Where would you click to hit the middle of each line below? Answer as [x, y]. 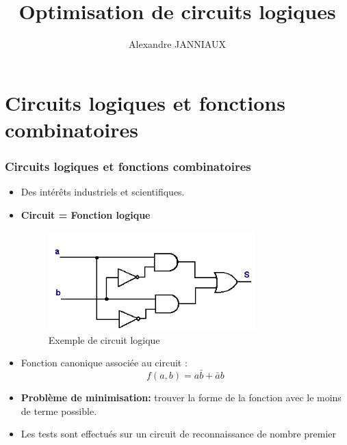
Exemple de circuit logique [104, 339]
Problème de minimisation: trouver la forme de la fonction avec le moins [181, 397]
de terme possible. [59, 410]
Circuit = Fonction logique [86, 214]
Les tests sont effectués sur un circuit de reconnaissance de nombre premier [179, 434]
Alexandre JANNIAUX [177, 44]
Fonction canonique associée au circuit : [104, 363]
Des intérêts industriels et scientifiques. [103, 192]
